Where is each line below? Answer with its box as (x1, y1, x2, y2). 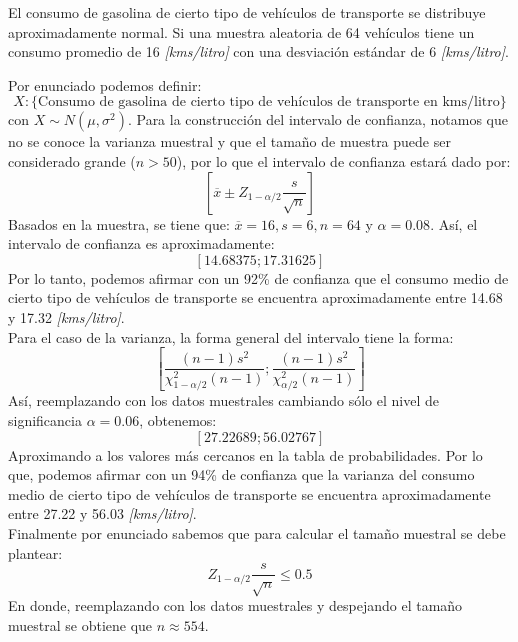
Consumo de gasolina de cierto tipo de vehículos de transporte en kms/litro (38, 95, 500, 110)
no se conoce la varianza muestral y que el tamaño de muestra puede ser (8, 131, 451, 152)
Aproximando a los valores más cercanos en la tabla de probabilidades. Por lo (8, 444, 483, 465)
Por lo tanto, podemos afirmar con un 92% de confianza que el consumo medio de (8, 267, 509, 288)
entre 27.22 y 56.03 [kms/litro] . (8, 503, 197, 524)
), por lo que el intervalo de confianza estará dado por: (176, 150, 511, 171)
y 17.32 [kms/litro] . (8, 306, 125, 327)
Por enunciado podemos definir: (8, 74, 202, 95)
